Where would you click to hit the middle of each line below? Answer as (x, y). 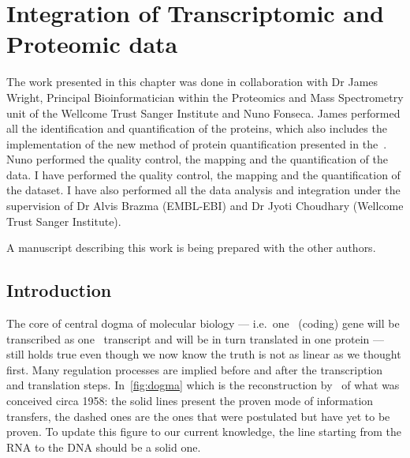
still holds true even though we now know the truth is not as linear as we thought (204, 354)
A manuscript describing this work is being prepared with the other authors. (191, 248)
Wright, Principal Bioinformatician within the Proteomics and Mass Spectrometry (205, 97)
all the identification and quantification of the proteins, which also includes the (197, 128)
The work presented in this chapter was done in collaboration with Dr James (192, 82)
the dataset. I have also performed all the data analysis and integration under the (203, 190)
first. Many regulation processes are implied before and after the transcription (195, 369)
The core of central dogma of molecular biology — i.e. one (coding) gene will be (203, 323)
